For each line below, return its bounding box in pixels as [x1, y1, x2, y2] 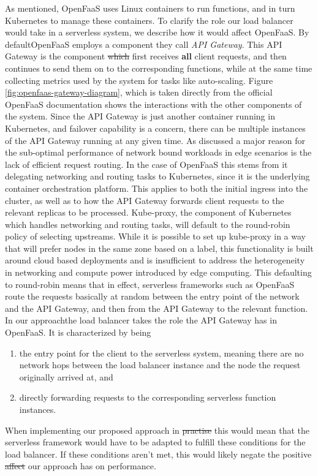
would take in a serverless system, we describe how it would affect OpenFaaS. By [5, 26, 309, 39]
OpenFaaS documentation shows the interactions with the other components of [5, 97, 302, 110]
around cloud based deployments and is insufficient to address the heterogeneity [5, 254, 305, 266]
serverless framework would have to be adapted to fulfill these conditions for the [5, 436, 306, 448]
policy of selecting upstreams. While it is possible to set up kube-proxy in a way [5, 230, 306, 243]
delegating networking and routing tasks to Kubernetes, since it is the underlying [5, 170, 310, 183]
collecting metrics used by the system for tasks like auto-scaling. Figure [5, 74, 273, 86]
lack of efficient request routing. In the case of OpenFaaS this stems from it [5, 157, 288, 170]
